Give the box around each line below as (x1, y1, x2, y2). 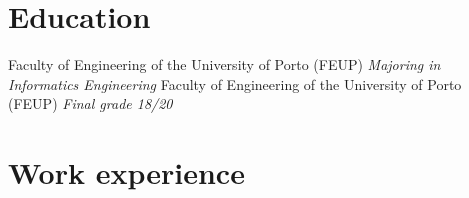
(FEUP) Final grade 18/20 (8, 93, 173, 114)
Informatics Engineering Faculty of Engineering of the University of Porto (8, 73, 462, 94)
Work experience (8, 152, 245, 193)
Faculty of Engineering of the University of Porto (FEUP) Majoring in (8, 54, 441, 75)
